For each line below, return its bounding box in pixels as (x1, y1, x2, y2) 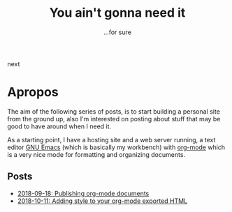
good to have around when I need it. (7, 122, 112, 130)
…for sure (103, 28, 131, 36)
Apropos (7, 84, 59, 100)
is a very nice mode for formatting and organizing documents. (7, 150, 186, 158)
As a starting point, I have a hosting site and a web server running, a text (7, 135, 216, 144)
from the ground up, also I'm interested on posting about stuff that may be (7, 114, 221, 123)
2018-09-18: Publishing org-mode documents (17, 189, 150, 197)
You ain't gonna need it (49, 5, 186, 21)
